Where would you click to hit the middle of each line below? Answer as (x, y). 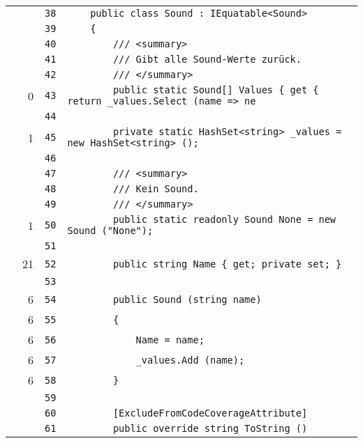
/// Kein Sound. (156, 189)
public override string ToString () (210, 428)
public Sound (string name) (187, 299)
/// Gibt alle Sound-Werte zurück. (207, 59)
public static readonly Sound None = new (224, 219)
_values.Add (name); (190, 360)
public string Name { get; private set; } (227, 264)
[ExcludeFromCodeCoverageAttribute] (210, 413)
